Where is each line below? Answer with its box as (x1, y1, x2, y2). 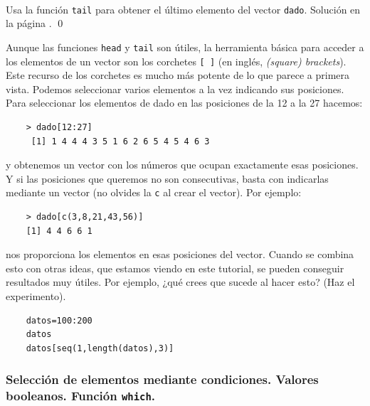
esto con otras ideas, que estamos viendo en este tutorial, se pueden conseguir (6, 260, 344, 275)
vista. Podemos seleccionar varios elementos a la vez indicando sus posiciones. (6, 81, 344, 96)
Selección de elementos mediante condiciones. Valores (6, 370, 319, 388)
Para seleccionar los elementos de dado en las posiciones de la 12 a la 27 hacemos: (6, 95, 363, 110)
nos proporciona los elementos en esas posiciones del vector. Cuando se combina (6, 247, 354, 262)
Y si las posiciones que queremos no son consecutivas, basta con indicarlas (6, 171, 329, 186)
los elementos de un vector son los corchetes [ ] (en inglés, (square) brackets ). (6, 53, 347, 68)
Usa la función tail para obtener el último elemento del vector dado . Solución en (6, 1, 361, 16)
